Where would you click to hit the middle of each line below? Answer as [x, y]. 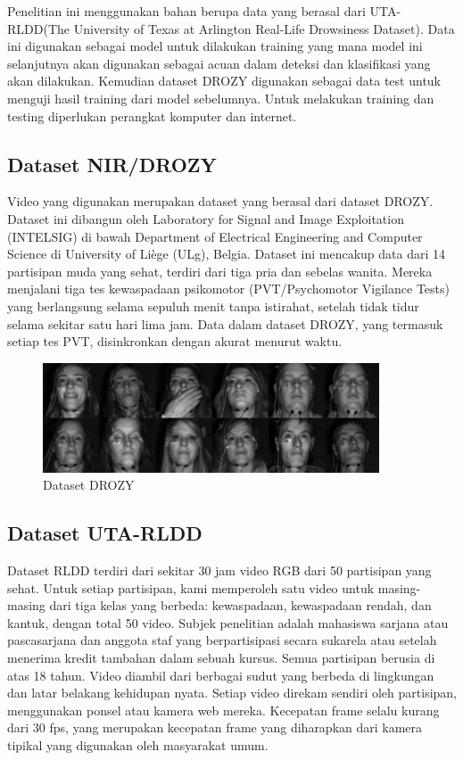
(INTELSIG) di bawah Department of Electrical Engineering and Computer [215, 236]
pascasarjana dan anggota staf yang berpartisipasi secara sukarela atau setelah [222, 640]
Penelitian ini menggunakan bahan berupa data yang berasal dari [186, 11]
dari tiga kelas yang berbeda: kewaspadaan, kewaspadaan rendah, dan [240, 605]
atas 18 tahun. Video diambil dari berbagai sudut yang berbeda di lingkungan [221, 675]
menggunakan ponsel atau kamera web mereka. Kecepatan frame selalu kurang [223, 710]
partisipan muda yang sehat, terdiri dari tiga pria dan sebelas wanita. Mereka [220, 271]
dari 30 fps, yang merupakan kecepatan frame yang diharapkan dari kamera [215, 727]
